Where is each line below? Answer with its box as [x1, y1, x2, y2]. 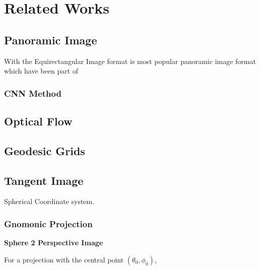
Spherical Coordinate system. [4, 196, 95, 207]
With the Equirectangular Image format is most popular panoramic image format [4, 55, 256, 66]
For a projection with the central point [4, 254, 124, 264]
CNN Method [4, 87, 61, 99]
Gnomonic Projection [4, 217, 93, 230]
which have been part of [4, 65, 79, 76]
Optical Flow [4, 113, 73, 128]
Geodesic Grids [4, 143, 85, 158]
